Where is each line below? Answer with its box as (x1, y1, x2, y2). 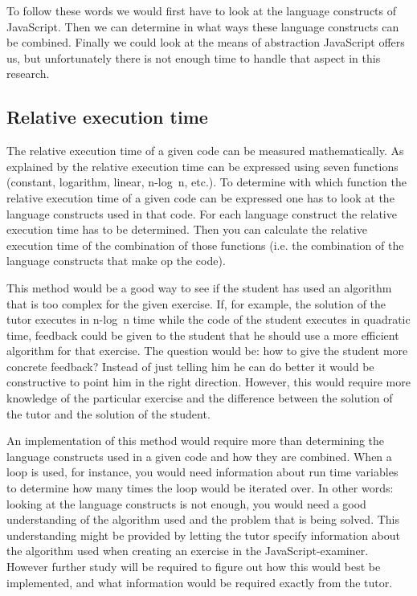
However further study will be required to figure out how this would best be (6, 558, 381, 575)
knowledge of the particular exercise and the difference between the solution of (6, 390, 393, 406)
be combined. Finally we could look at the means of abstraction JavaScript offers (6, 34, 405, 51)
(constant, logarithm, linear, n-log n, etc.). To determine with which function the (6, 173, 407, 190)
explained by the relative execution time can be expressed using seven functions (6, 157, 399, 174)
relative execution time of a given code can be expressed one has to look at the (6, 189, 395, 206)
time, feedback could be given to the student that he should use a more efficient (6, 326, 399, 343)
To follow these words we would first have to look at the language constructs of (6, 2, 397, 18)
